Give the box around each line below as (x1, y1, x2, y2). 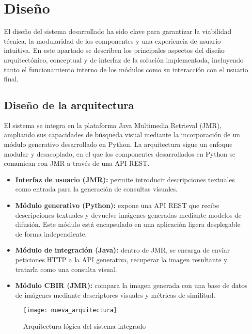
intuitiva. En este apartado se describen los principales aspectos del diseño (4, 45, 225, 55)
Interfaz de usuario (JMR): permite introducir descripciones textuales (15, 174, 235, 184)
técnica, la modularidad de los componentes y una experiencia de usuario (4, 35, 221, 46)
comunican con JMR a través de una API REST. (4, 158, 150, 168)
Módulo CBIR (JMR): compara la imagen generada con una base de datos (15, 280, 248, 290)
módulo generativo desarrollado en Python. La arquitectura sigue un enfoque (4, 139, 233, 149)
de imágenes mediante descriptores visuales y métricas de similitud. (15, 289, 216, 300)
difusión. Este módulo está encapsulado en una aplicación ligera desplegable (15, 219, 240, 229)
